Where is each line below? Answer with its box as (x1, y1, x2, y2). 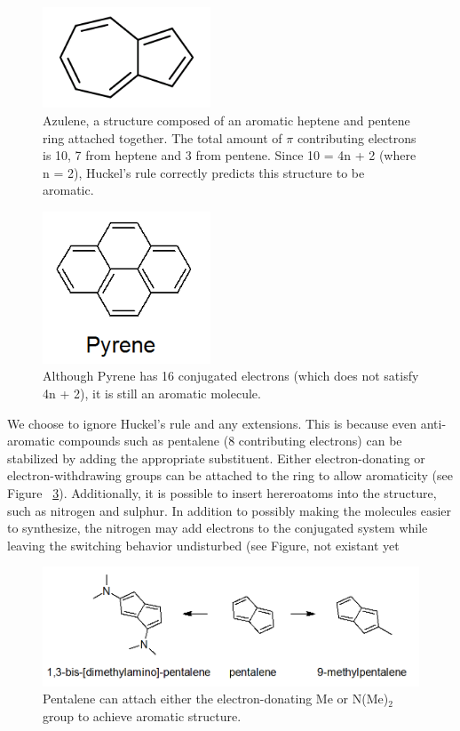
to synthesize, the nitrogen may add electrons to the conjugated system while (7, 518, 428, 537)
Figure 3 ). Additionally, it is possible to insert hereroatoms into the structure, (7, 484, 437, 502)
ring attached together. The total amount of (43, 128, 282, 147)
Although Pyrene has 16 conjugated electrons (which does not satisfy (43, 366, 419, 385)
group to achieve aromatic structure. (43, 706, 242, 725)
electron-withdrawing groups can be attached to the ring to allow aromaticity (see (7, 466, 453, 485)
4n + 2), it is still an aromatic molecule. (43, 384, 261, 403)
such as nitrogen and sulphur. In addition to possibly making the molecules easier (7, 501, 452, 519)
